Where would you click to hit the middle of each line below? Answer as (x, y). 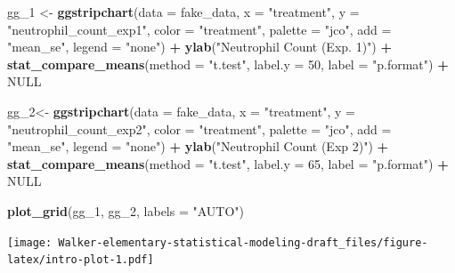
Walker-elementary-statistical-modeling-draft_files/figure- (243, 242)
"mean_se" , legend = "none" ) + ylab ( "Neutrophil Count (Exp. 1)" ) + (199, 47)
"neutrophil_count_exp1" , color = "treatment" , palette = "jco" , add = (199, 29)
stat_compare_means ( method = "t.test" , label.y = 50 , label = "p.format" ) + (228, 64)
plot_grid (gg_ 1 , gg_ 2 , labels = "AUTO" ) (126, 210)
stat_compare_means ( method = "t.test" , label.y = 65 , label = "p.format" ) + (228, 163)
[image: (30, 242)
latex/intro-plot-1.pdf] (81, 260)
